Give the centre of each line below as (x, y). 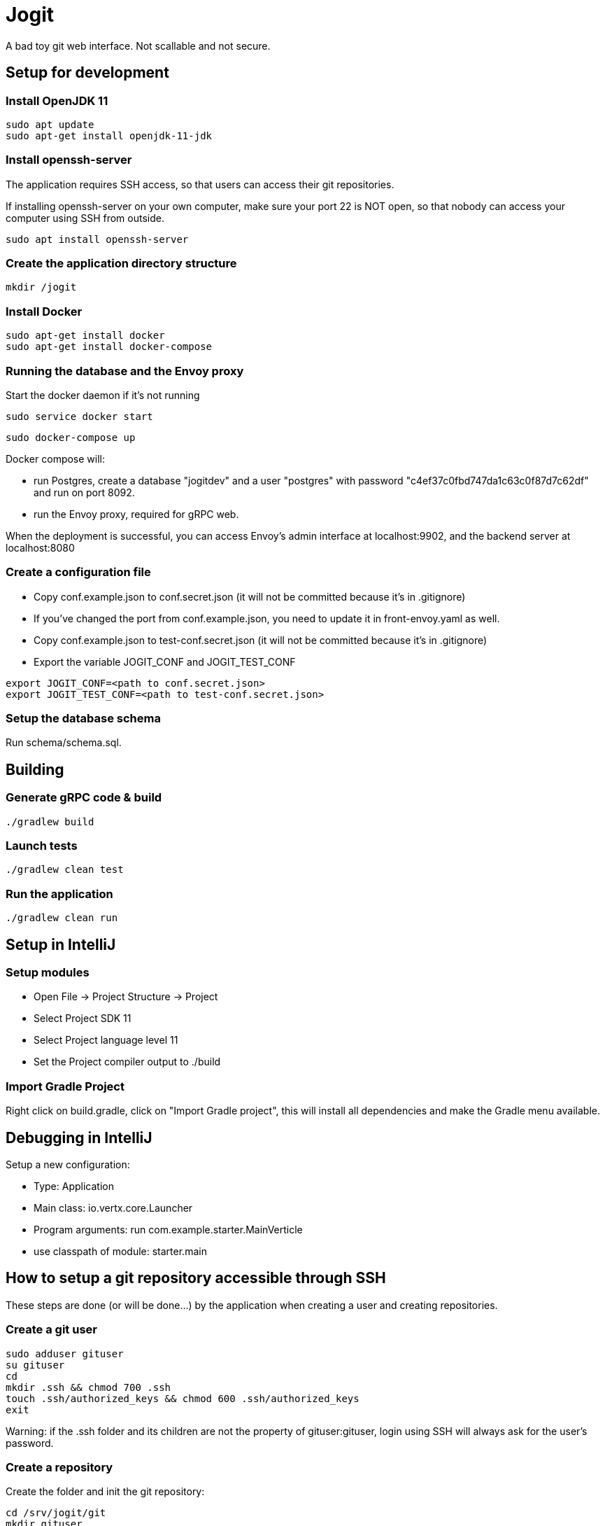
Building (35, 769)
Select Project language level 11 (106, 1040)
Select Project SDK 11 (83, 1018)
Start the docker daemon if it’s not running (103, 395)
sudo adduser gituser (65, 1353)
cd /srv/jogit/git (56, 1513)
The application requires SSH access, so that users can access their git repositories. (200, 184)
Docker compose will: (56, 458)
